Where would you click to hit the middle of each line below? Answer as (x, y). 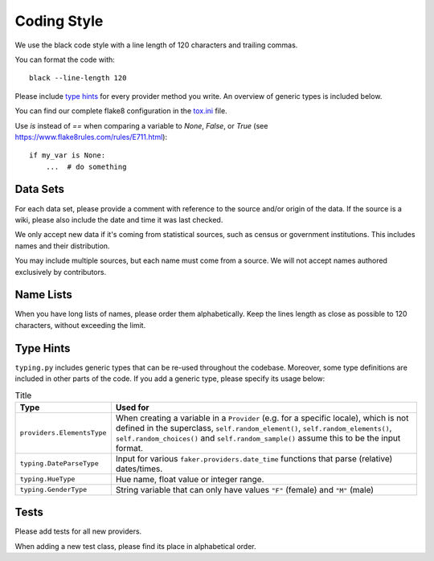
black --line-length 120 (78, 78)
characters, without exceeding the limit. (80, 325)
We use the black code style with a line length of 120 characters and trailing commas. (156, 45)
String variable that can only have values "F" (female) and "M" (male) (244, 489)
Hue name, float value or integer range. (190, 479)
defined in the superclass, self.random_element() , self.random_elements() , (254, 428)
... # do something (86, 166)
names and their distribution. (62, 246)
